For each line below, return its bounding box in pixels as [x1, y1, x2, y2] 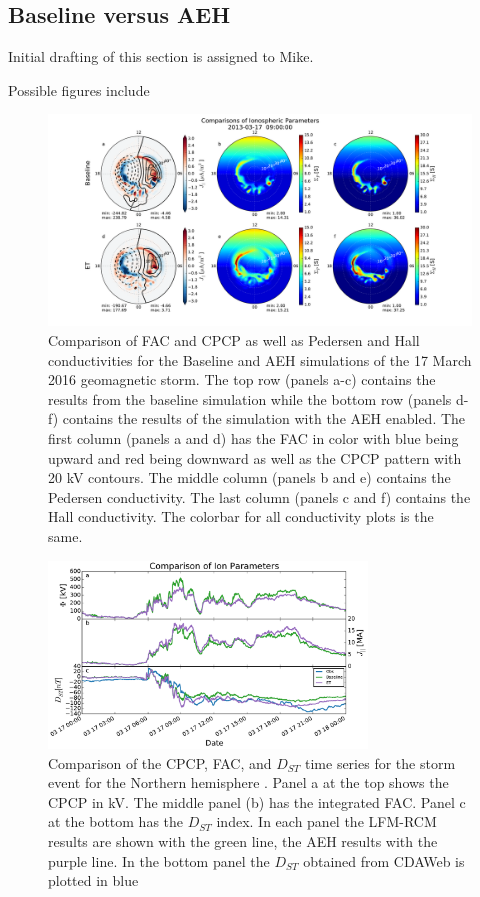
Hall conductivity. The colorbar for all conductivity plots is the [48, 506, 434, 527]
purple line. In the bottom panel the [48, 850, 270, 871]
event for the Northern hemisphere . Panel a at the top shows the [48, 772, 449, 793]
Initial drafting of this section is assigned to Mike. [8, 46, 314, 67]
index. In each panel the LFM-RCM [216, 811, 437, 832]
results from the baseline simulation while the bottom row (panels [48, 388, 452, 409]
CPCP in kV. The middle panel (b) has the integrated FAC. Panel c [48, 791, 466, 812]
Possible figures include [8, 79, 150, 100]
